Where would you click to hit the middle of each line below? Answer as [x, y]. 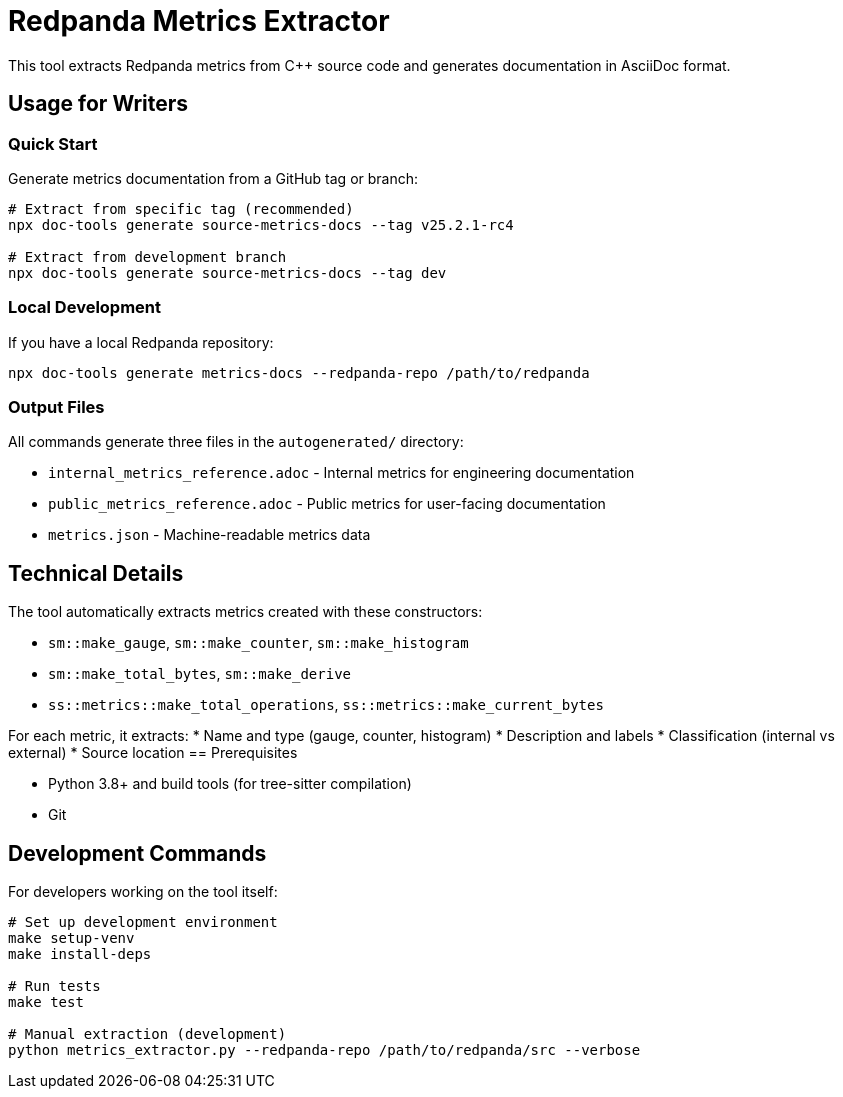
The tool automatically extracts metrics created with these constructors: [245, 612]
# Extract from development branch [147, 256]
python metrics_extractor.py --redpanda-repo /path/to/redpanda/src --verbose [324, 1050]
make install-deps [80, 954]
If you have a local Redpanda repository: [141, 342]
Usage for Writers [98, 104]
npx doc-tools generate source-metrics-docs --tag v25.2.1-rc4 [261, 224]
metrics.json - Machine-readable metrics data [209, 535]
